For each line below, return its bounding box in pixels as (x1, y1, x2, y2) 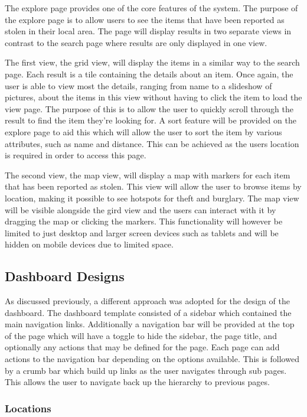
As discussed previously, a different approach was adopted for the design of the (5, 295, 290, 307)
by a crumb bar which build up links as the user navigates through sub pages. (5, 364, 287, 376)
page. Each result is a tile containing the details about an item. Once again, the (5, 67, 293, 80)
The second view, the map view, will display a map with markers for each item (5, 168, 290, 181)
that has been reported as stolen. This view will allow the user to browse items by (5, 180, 302, 193)
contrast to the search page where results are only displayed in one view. (5, 36, 267, 48)
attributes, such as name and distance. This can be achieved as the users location (5, 137, 299, 149)
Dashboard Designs (5, 267, 125, 285)
